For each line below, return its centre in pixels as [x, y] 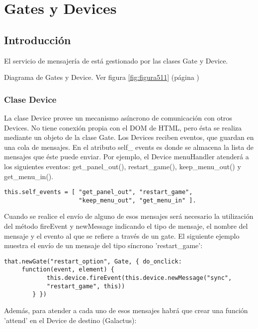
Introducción [38, 39]
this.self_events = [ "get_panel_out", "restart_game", [98, 192]
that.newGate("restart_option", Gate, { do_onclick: [93, 261]
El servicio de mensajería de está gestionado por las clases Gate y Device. [116, 60]
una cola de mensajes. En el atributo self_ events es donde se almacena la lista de [129, 147]
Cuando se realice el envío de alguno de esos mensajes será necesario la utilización [129, 216]
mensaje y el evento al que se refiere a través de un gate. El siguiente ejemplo [122, 235]
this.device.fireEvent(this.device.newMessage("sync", [139, 278]
